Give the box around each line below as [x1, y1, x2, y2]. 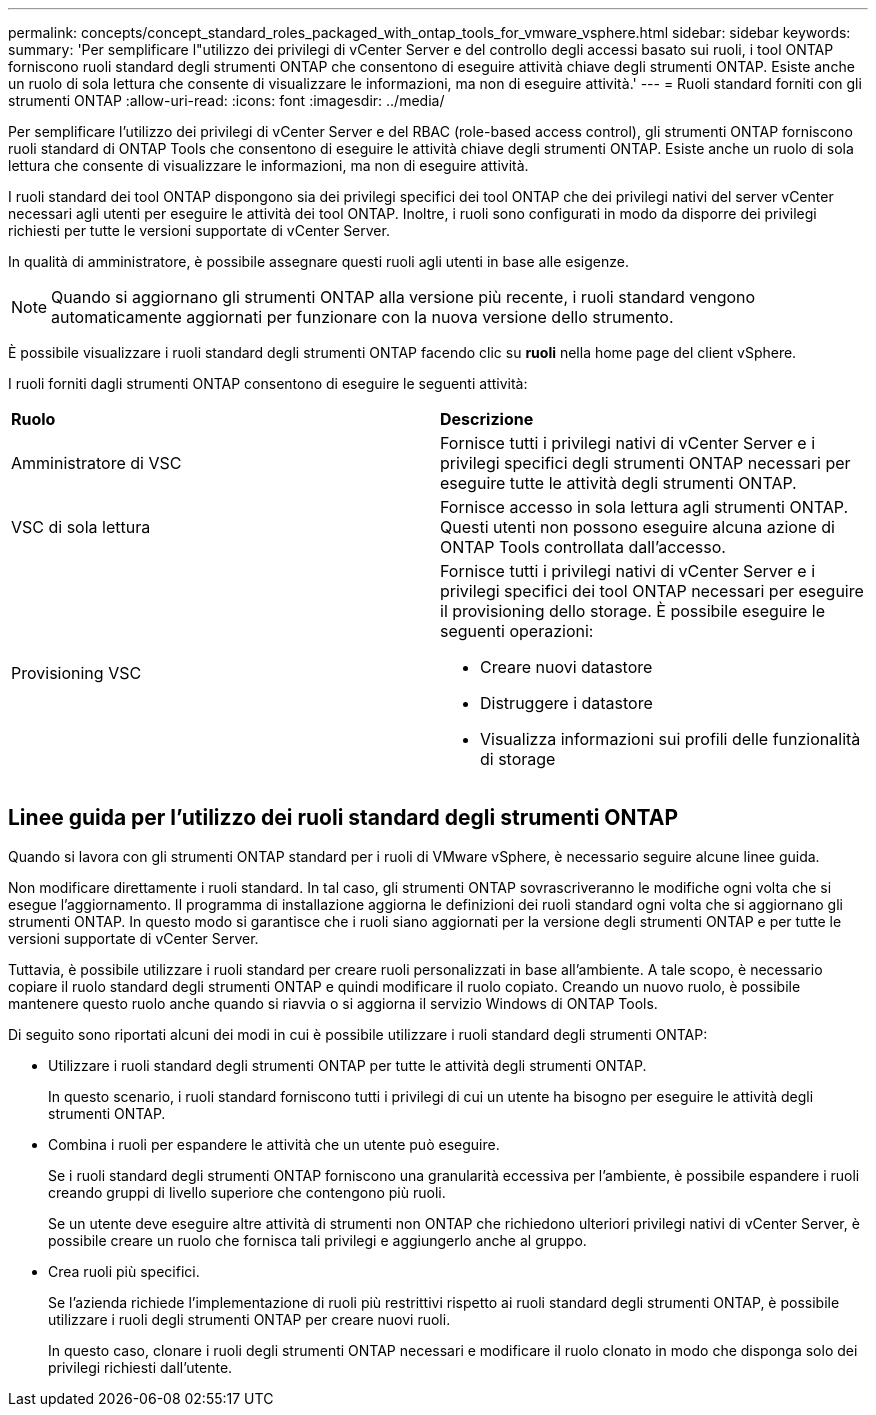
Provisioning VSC [11, 663, 142, 683]
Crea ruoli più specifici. [48, 1262, 200, 1280]
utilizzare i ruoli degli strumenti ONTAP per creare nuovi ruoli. [48, 1310, 451, 1328]
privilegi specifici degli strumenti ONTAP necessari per [440, 453, 851, 473]
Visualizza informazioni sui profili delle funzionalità [480, 729, 861, 749]
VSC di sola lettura [11, 517, 151, 537]
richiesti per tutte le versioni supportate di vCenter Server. [8, 222, 390, 239]
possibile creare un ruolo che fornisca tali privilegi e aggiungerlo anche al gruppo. [48, 1231, 587, 1249]
